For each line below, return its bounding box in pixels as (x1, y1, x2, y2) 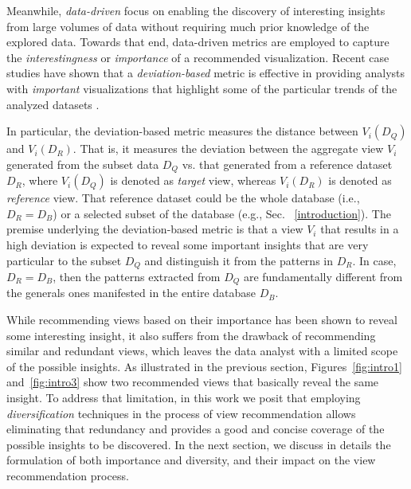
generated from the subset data (6, 155, 159, 172)
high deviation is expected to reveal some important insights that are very (6, 236, 369, 252)
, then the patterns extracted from (53, 268, 221, 285)
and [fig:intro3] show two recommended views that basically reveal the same (6, 374, 379, 390)
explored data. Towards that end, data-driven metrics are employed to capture (6, 33, 389, 50)
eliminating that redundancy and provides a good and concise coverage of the (6, 421, 385, 437)
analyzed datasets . (6, 96, 100, 112)
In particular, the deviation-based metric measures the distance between (6, 123, 358, 139)
